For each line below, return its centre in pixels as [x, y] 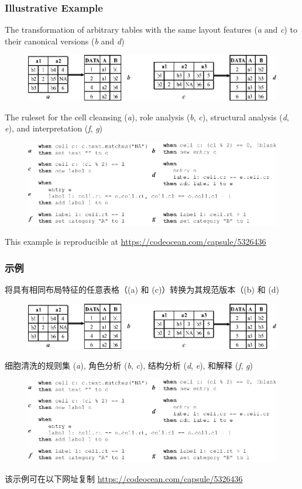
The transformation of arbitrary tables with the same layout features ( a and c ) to [151, 30]
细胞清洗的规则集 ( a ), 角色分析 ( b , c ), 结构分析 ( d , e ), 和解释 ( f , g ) [129, 365]
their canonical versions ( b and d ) [65, 41]
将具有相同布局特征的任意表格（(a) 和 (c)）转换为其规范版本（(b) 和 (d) [142, 289]
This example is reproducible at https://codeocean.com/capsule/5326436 [135, 242]
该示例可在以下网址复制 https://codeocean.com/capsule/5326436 [124, 478]
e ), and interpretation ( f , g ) [54, 128]
